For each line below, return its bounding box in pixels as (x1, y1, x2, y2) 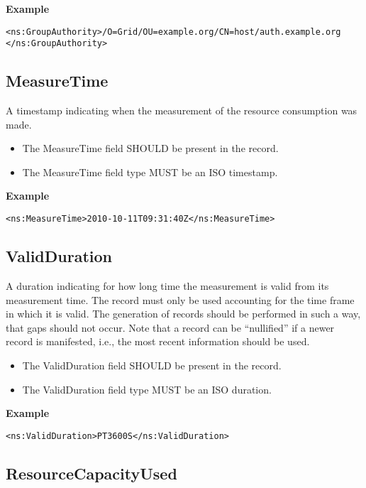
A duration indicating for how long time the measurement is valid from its (6, 278, 329, 293)
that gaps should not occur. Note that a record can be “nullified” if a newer (6, 320, 335, 335)
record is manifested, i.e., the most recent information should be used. (6, 334, 310, 349)
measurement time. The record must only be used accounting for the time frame (6, 292, 355, 307)
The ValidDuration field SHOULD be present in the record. (22, 357, 282, 372)
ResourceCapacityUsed (6, 462, 177, 484)
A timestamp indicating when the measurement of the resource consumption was (6, 103, 357, 118)
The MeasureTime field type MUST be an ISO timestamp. (22, 164, 278, 179)
